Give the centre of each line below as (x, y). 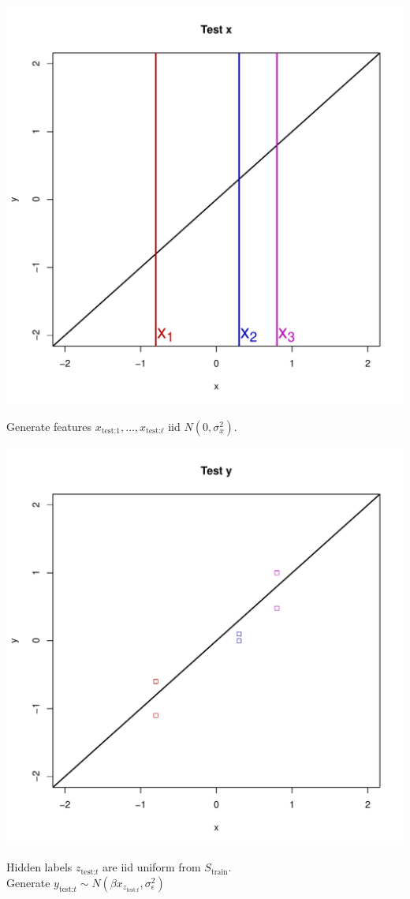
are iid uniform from (152, 867)
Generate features (49, 426)
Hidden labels (39, 867)
